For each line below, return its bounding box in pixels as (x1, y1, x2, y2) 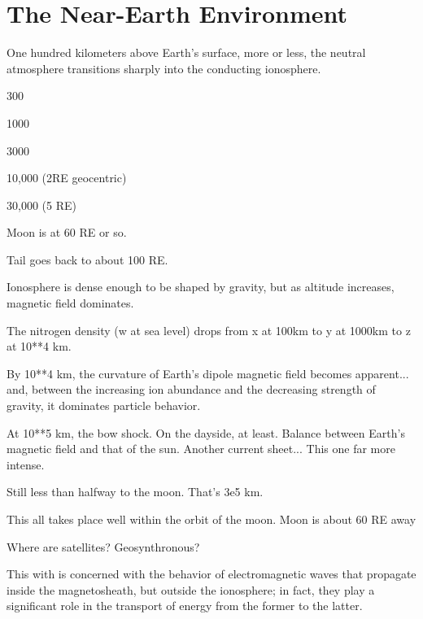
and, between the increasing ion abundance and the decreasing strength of (7, 381, 376, 398)
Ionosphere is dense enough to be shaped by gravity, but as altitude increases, (7, 278, 395, 295)
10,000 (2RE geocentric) (7, 169, 127, 186)
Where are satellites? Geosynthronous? (7, 538, 200, 555)
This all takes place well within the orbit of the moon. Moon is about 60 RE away (7, 511, 416, 527)
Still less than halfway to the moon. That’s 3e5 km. (7, 483, 264, 500)
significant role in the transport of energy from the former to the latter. (7, 597, 363, 614)
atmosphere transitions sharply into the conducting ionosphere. (7, 59, 321, 76)
